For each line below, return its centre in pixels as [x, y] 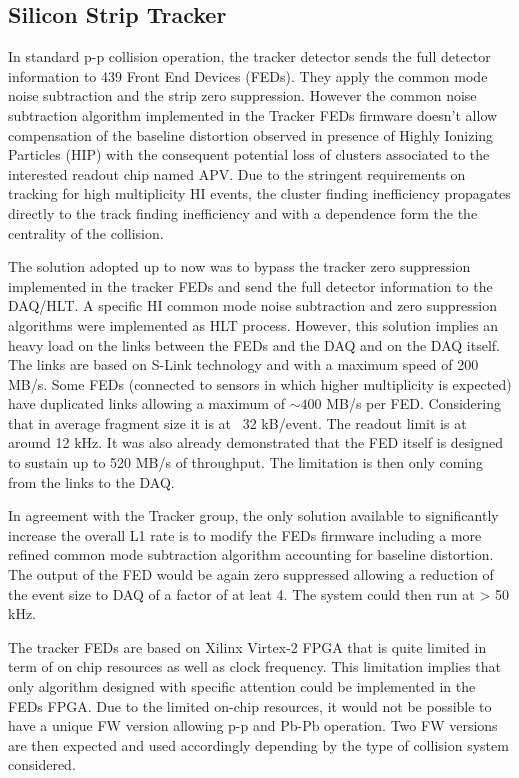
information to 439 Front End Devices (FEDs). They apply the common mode [248, 75]
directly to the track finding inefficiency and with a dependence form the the [243, 212]
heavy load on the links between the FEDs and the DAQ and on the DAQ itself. [254, 344]
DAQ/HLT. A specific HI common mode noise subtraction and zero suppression [252, 305]
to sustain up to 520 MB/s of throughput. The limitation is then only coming [246, 462]
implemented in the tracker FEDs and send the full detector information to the [250, 285]
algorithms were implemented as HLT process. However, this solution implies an [253, 324]
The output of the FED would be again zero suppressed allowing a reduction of [251, 574]
